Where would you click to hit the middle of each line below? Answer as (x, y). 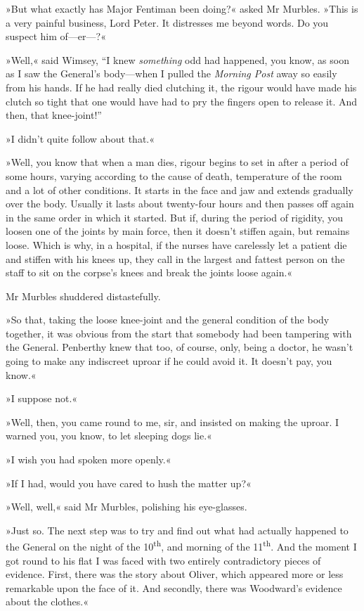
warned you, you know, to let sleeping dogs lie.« (109, 436)
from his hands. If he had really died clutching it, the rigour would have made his (181, 87)
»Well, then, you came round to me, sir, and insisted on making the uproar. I (173, 422)
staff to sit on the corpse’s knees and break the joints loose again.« (149, 272)
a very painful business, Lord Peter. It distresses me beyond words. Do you (167, 22)
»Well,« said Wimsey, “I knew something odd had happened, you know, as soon (177, 59)
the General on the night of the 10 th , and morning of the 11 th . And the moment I (181, 546)
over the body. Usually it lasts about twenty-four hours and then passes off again (180, 204)
